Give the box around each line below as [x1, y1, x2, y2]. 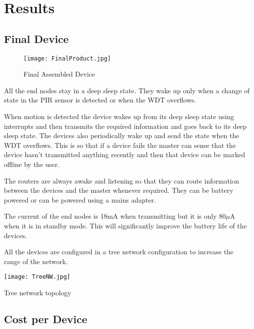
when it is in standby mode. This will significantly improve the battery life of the [4, 220, 247, 230]
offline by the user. [4, 159, 60, 169]
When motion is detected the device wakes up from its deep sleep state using [4, 111, 234, 122]
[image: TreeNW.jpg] [4, 273, 71, 281]
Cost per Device [4, 311, 87, 326]
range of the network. [4, 256, 68, 266]
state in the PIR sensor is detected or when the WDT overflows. [4, 95, 196, 105]
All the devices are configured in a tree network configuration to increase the [4, 247, 233, 257]
